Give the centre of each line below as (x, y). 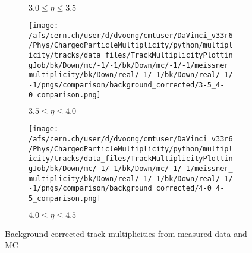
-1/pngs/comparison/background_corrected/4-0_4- (127, 189)
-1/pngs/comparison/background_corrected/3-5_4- (127, 85)
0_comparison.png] (65, 95)
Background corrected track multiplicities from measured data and (126, 233)
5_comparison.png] (65, 198)
